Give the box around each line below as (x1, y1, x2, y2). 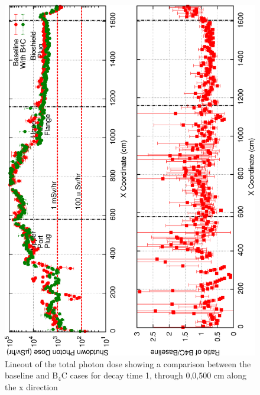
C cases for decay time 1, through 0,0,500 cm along (61, 369, 247, 381)
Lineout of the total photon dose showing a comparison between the (5, 357, 251, 370)
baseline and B (5, 369, 58, 381)
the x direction (5, 380, 58, 393)
